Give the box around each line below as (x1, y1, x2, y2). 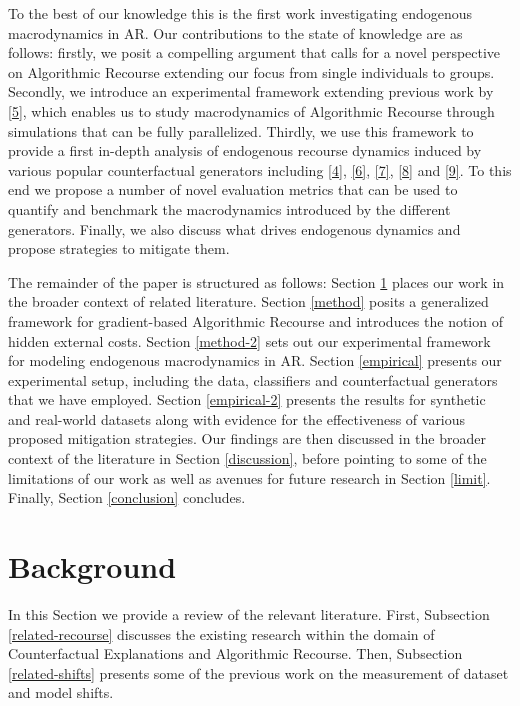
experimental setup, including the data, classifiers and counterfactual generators (8, 369, 498, 390)
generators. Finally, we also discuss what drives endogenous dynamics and (8, 218, 461, 239)
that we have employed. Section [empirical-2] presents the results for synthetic (8, 389, 486, 410)
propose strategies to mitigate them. (8, 238, 230, 259)
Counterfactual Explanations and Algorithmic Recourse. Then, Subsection (8, 643, 463, 664)
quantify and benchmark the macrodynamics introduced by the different (8, 198, 451, 219)
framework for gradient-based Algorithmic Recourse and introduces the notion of (8, 310, 503, 331)
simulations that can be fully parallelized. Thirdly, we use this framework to (8, 120, 474, 141)
